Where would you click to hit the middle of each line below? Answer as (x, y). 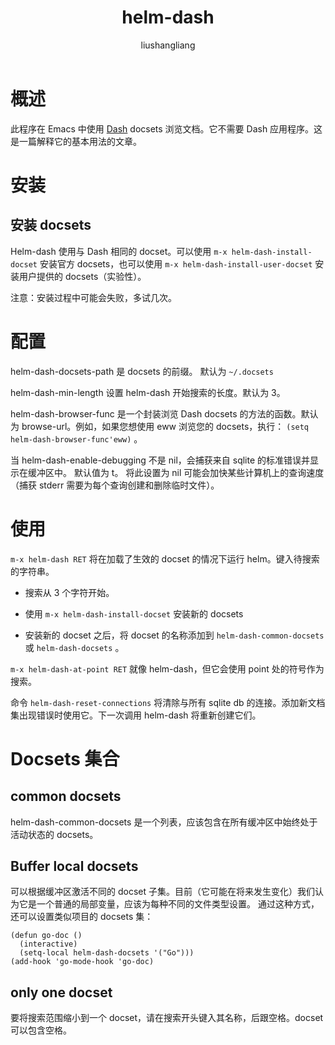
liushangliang (168, 45)
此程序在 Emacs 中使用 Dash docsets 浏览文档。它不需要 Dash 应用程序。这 (166, 128)
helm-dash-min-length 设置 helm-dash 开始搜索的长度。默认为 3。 (148, 392)
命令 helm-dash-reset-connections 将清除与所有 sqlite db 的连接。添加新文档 (168, 702)
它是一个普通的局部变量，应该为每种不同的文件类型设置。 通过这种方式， (169, 904)
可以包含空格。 (41, 1030)
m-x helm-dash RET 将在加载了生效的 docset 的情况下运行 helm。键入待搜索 (165, 558)
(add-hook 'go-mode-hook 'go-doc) (82, 962)
